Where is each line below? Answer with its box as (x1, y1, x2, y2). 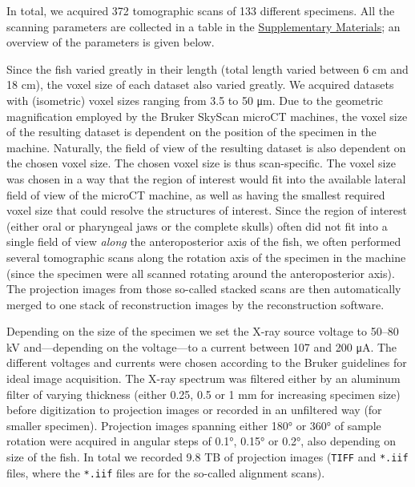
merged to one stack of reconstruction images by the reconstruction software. (6, 296, 385, 312)
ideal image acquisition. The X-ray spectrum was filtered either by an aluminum (6, 370, 401, 387)
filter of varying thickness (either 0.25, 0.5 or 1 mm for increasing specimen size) (6, 385, 401, 402)
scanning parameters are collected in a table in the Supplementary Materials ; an (6, 18, 401, 34)
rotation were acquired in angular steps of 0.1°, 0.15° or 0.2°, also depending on (6, 433, 396, 449)
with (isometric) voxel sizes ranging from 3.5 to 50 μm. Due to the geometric (6, 91, 384, 108)
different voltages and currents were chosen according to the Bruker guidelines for (6, 354, 407, 371)
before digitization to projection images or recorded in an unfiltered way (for (6, 401, 382, 418)
